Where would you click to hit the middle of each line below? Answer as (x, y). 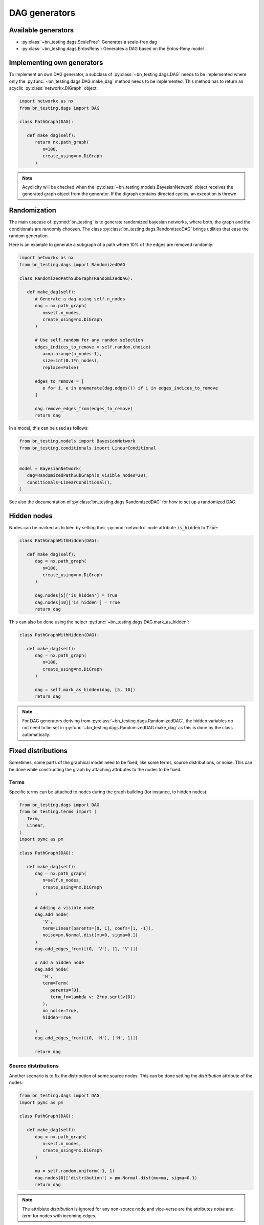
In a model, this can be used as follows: (49, 428)
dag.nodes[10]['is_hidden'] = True (77, 602)
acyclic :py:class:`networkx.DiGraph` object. (53, 88)
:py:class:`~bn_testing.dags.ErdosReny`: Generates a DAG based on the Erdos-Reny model (112, 49)
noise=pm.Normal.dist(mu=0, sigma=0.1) (90, 935)
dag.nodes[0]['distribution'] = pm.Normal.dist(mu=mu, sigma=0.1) (116, 1178)
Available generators (42, 30)
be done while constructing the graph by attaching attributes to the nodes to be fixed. (95, 769)
